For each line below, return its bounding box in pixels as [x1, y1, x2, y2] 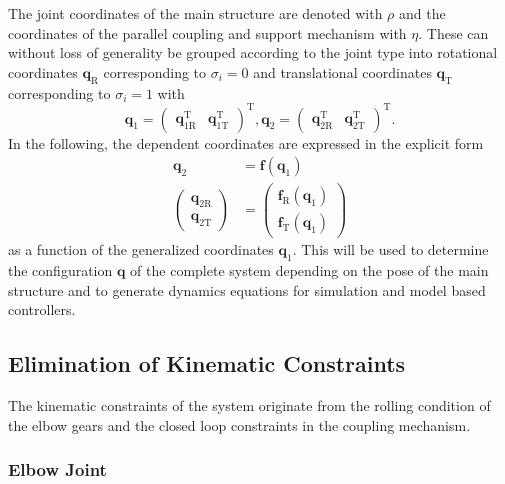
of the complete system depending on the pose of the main [130, 260, 489, 281]
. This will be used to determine [292, 239, 489, 260]
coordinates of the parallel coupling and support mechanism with [8, 22, 407, 43]
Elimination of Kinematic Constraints [8, 348, 406, 379]
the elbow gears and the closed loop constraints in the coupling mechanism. [8, 414, 471, 435]
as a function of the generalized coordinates [8, 239, 274, 260]
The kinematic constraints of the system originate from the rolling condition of [8, 395, 491, 416]
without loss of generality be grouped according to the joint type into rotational [8, 42, 498, 63]
